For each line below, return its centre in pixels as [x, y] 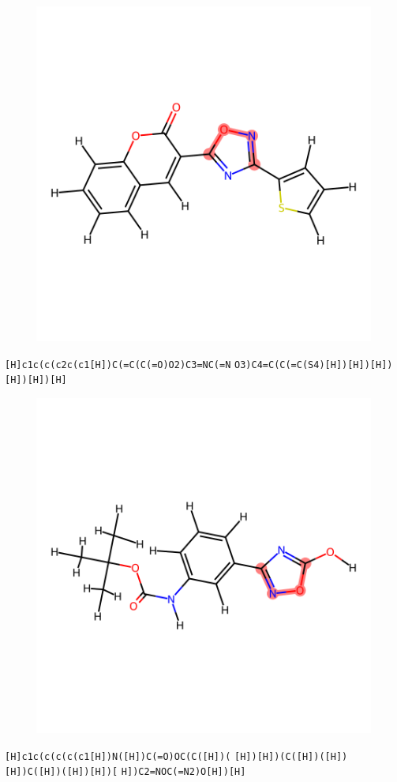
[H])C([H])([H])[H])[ [62, 772]
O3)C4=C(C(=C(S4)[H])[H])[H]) [314, 365]
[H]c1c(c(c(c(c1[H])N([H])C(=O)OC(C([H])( [118, 756]
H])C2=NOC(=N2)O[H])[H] [184, 772]
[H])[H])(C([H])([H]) [291, 756]
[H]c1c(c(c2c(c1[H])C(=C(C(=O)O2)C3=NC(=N [118, 365]
